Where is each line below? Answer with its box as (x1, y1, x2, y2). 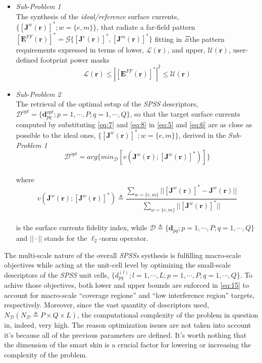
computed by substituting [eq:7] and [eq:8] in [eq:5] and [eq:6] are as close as (16, 119, 252, 129)
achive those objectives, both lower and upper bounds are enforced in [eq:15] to (4, 280, 249, 290)
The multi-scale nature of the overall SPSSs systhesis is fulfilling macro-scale (4, 249, 241, 260)
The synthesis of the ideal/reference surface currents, (16, 11, 179, 21)
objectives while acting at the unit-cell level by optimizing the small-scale (4, 260, 231, 270)
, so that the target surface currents (130, 109, 240, 119)
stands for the (44, 232, 87, 243)
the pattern (189, 33, 225, 44)
